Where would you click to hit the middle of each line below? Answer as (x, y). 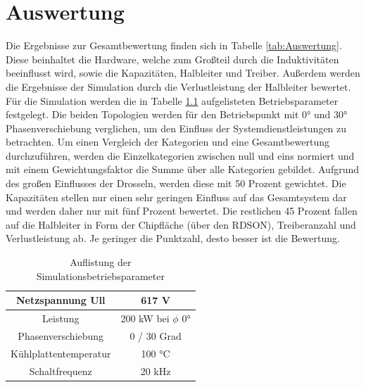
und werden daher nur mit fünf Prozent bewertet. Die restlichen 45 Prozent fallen (182, 211)
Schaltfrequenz (61, 370)
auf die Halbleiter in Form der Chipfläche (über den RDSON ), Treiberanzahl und (181, 224)
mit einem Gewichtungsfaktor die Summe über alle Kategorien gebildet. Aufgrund (183, 169)
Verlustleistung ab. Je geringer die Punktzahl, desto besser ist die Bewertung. (173, 238)
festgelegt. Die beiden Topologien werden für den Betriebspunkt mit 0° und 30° (177, 114)
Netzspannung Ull (61, 300)
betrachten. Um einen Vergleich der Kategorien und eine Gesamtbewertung (168, 142)
